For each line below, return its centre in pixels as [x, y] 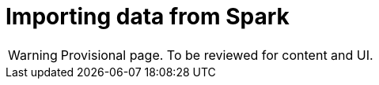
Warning [33, 55]
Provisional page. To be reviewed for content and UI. [217, 55]
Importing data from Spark [148, 17]
